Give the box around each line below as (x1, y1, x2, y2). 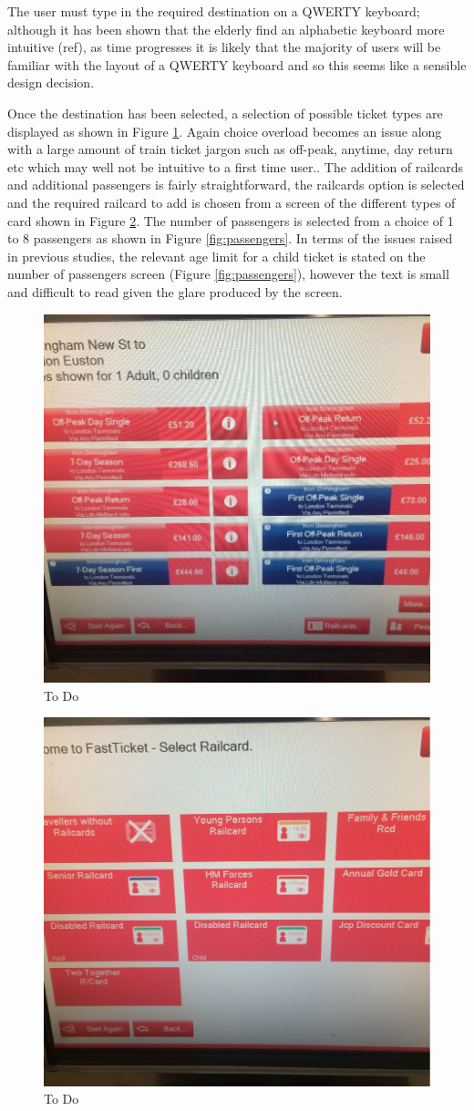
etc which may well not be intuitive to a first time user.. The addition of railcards (7, 157, 464, 176)
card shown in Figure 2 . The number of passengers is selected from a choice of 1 (7, 211, 454, 230)
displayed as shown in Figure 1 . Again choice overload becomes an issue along (7, 121, 442, 140)
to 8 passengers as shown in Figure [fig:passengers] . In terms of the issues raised (7, 229, 453, 248)
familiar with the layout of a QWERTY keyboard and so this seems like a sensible (7, 55, 467, 74)
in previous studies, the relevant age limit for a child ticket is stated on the (7, 246, 426, 265)
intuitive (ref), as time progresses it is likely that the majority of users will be (7, 37, 441, 57)
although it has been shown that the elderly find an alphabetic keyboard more (7, 19, 445, 38)
